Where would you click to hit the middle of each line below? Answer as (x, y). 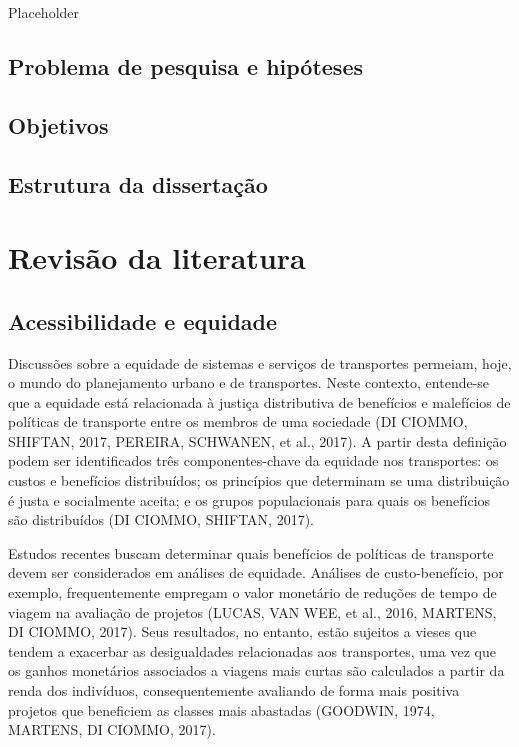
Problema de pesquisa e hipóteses (186, 65)
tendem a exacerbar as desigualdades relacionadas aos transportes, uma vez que (252, 650)
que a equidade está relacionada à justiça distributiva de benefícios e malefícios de (259, 401)
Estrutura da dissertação (138, 183)
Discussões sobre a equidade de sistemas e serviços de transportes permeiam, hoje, (260, 362)
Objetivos (58, 124)
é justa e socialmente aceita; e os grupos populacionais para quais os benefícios (249, 499)
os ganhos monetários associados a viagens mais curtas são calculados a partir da (256, 670)
